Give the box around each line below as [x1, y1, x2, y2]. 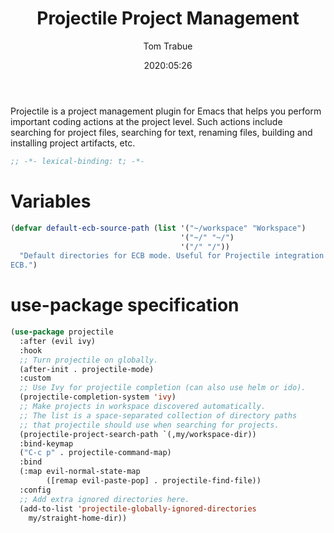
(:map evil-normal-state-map [19, 467, 141, 477]
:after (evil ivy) [19, 336, 97, 346]
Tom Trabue [143, 40, 193, 52]
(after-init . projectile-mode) [19, 364, 155, 374]
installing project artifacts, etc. [10, 137, 136, 149]
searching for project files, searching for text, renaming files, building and [10, 126, 313, 138]
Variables [10, 190, 92, 212]
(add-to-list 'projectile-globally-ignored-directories [19, 503, 257, 514]
